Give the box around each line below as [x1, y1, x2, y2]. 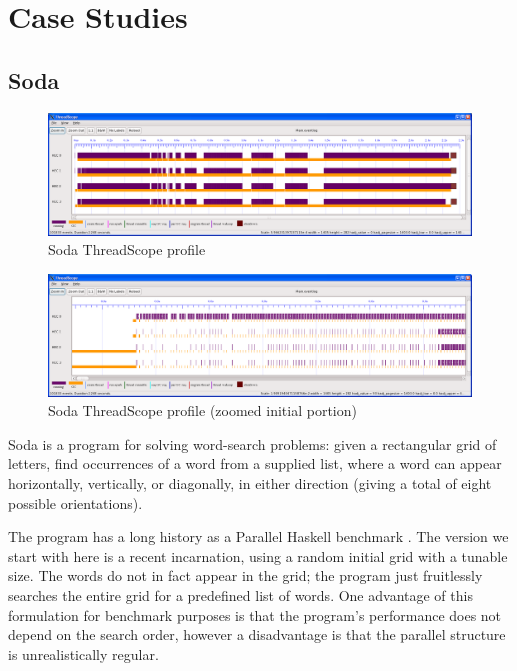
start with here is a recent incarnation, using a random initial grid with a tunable [8, 545, 508, 566]
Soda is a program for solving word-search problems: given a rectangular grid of [8, 433, 497, 454]
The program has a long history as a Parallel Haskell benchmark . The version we [8, 526, 509, 547]
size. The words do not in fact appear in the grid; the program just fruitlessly [8, 565, 483, 586]
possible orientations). [8, 492, 143, 513]
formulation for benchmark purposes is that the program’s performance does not [8, 604, 502, 625]
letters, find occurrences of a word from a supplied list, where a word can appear [8, 453, 502, 474]
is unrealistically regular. [8, 643, 159, 664]
